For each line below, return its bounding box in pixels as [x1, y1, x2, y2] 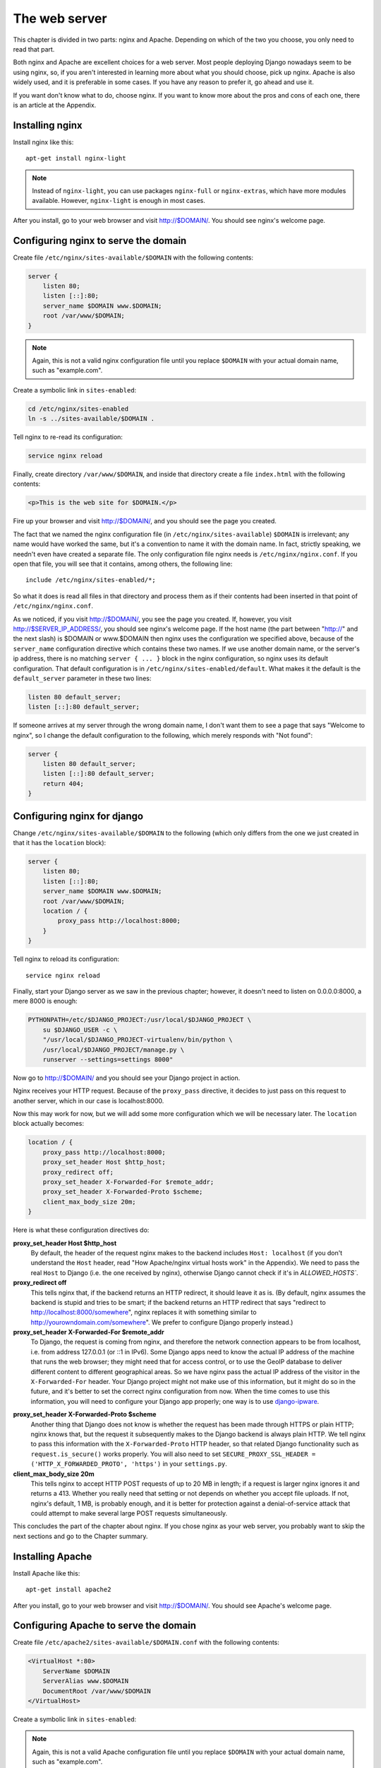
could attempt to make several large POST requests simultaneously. [30, 1509, 228, 1518]
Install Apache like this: [13, 1569, 80, 1577]
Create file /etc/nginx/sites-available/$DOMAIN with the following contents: [13, 253, 254, 262]
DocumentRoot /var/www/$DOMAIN [42, 1687, 151, 1695]
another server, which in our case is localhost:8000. [13, 1096, 164, 1105]
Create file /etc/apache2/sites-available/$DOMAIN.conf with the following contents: [13, 1638, 280, 1647]
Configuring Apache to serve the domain [13, 1619, 197, 1632]
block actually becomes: [13, 1119, 85, 1128]
